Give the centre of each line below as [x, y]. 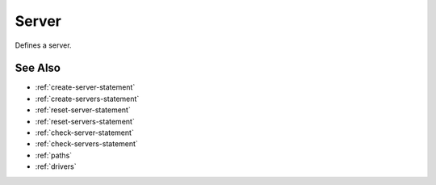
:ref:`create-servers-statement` [87, 99]
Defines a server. [43, 45]
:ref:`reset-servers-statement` [85, 121]
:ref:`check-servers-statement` [87, 144]
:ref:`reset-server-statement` [83, 110]
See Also [38, 68]
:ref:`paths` [54, 155]
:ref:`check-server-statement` [85, 132]
